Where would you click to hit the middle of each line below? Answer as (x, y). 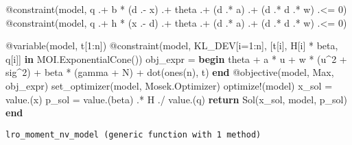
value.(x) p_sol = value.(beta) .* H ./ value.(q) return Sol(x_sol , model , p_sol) (176, 99)
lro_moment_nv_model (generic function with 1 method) (133, 134)
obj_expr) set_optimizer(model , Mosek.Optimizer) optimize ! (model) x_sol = (169, 85)
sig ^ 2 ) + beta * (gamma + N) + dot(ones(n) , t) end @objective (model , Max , (170, 72)
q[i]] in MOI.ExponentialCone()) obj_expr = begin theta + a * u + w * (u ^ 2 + (176, 58)
